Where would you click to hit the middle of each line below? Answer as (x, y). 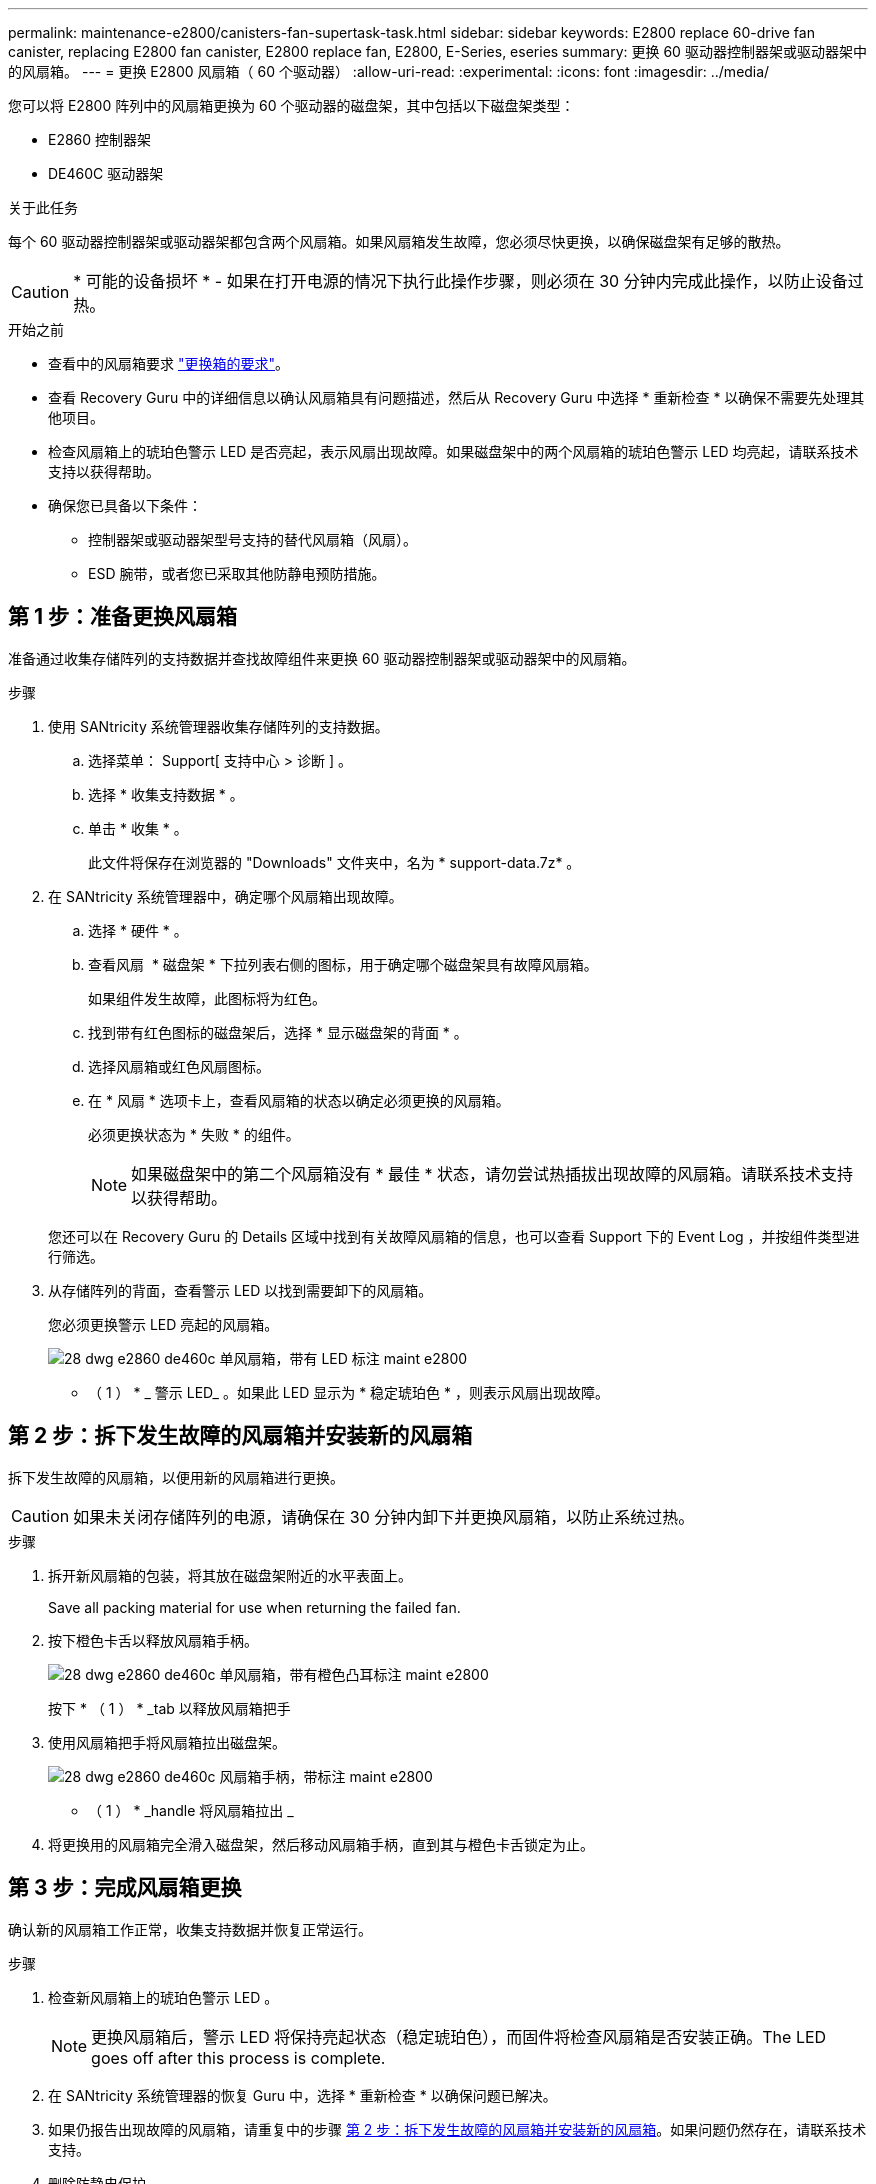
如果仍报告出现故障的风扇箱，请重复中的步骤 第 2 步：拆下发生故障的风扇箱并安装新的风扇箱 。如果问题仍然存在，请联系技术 (457, 2129)
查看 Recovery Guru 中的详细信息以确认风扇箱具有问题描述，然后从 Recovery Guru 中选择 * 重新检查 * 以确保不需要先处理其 (456, 397)
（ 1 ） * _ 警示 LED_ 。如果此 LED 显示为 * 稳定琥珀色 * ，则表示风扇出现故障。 (349, 1392)
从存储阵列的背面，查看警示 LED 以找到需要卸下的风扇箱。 (240, 1290)
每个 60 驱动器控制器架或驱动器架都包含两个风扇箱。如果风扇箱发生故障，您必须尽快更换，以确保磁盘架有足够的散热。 (399, 241)
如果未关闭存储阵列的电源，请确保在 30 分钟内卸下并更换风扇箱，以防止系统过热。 (384, 1516)
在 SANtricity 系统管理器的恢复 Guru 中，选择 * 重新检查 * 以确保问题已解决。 (302, 2095)
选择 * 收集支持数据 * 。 (166, 794)
